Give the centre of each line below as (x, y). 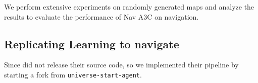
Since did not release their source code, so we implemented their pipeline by (121, 65)
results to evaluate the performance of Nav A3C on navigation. (101, 16)
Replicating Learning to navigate (92, 44)
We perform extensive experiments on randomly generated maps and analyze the (129, 7)
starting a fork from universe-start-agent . (73, 74)
